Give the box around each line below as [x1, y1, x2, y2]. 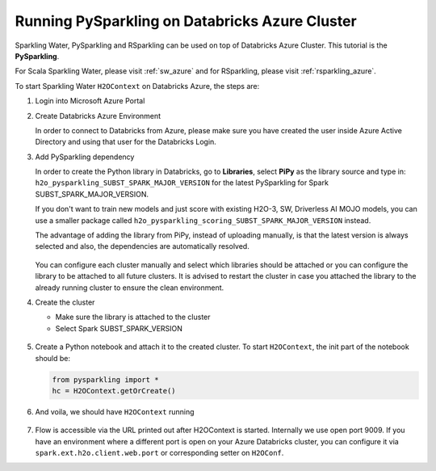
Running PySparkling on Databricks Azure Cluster [15, 12, 357, 30]
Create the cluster [35, 297, 95, 307]
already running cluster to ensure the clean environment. [35, 283, 224, 292]
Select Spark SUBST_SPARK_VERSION [55, 323, 183, 333]
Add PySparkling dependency [35, 152, 135, 162]
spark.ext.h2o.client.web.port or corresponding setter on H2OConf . [35, 448, 284, 458]
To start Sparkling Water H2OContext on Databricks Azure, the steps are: [15, 81, 260, 90]
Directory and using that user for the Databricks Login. [35, 137, 217, 147]
